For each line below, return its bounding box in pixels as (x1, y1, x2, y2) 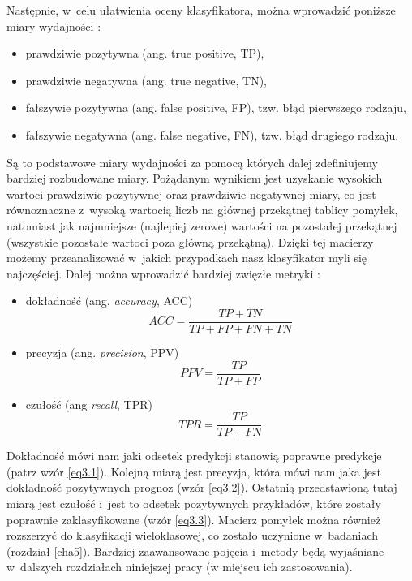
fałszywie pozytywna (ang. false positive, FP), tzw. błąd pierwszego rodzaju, (25, 99, 406, 116)
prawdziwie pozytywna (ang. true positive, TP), (25, 45, 264, 62)
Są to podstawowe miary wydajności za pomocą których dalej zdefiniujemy (6, 153, 378, 170)
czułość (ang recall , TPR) (25, 395, 153, 412)
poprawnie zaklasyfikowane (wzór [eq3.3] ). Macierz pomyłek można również (6, 510, 381, 527)
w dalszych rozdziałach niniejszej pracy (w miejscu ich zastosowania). (6, 558, 353, 575)
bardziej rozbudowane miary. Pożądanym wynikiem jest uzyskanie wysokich (6, 170, 383, 187)
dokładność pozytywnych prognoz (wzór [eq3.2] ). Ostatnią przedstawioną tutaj (6, 479, 397, 496)
